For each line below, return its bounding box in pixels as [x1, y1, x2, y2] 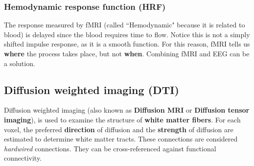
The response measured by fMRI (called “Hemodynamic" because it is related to [4, 20, 245, 30]
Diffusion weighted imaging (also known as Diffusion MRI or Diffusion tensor [4, 105, 250, 115]
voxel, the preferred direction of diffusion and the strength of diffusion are [4, 124, 233, 134]
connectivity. [4, 153, 42, 163]
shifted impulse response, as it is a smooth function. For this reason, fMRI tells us [4, 39, 250, 49]
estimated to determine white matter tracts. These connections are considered [4, 134, 238, 144]
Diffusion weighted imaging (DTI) [4, 82, 179, 97]
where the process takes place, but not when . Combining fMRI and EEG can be [4, 48, 250, 58]
